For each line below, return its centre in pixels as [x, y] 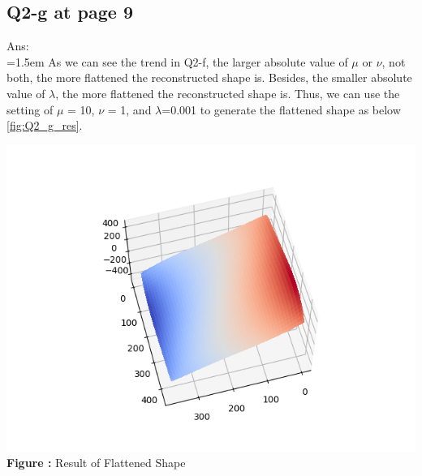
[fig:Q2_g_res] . [45, 125]
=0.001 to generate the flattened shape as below [281, 109]
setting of [30, 109]
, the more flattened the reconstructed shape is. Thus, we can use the [228, 93]
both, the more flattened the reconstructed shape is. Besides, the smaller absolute [209, 77]
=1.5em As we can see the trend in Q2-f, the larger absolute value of [177, 61]
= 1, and [129, 109]
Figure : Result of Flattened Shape [96, 463]
